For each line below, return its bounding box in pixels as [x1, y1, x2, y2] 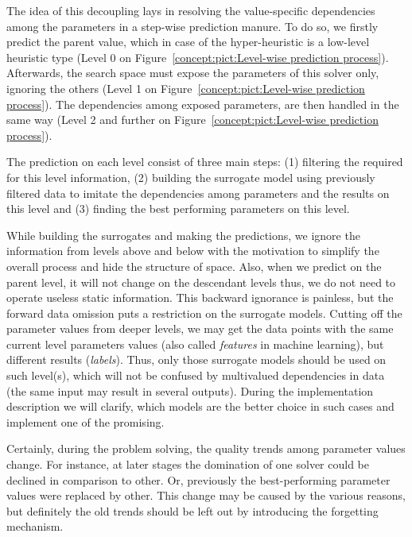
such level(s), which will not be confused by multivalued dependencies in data [6, 367, 385, 384]
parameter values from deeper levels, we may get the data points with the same [6, 320, 394, 337]
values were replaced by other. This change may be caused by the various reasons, [6, 487, 406, 504]
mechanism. [6, 518, 64, 535]
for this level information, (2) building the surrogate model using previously [6, 168, 375, 185]
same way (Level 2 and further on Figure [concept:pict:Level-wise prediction [6, 111, 379, 128]
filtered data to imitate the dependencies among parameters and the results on [6, 184, 390, 201]
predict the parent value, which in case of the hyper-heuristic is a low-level [6, 33, 370, 50]
